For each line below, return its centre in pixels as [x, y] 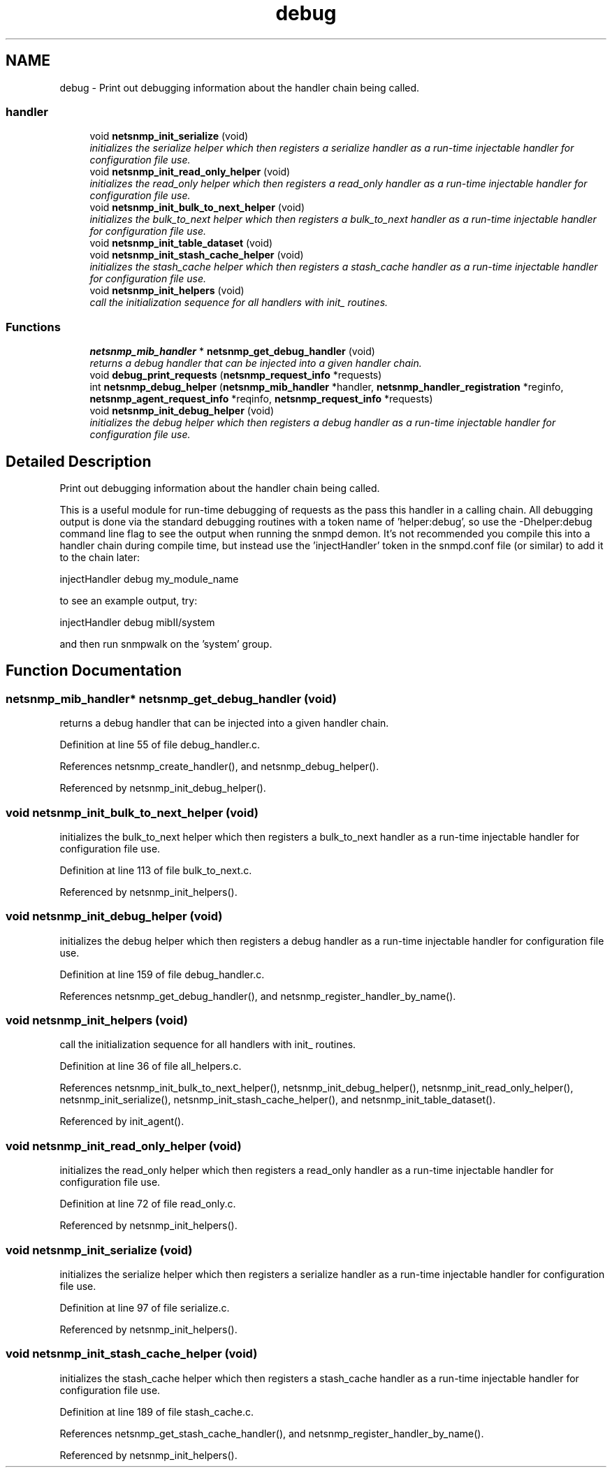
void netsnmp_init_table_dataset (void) [181, 243]
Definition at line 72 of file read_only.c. [148, 1204]
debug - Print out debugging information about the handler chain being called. [240, 87]
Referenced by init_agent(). [122, 1122]
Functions [33, 327]
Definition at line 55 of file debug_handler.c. [160, 745]
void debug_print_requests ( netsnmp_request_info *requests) [236, 375]
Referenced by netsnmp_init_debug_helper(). [163, 788]
